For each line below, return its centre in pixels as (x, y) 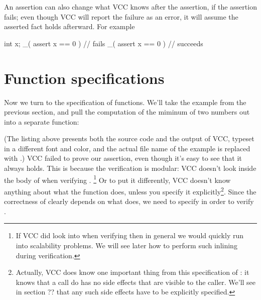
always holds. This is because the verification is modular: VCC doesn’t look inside (130, 168)
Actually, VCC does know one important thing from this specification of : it (133, 272)
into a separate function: (42, 121)
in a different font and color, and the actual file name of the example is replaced (127, 148)
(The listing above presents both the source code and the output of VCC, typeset (129, 138)
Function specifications (84, 78)
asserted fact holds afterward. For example (70, 26)
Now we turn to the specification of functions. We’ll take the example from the (125, 102)
